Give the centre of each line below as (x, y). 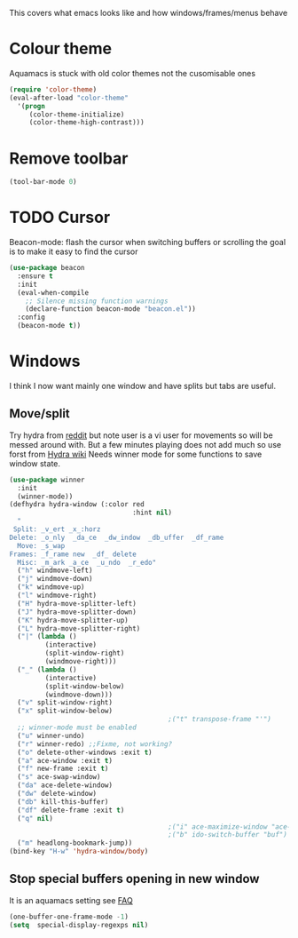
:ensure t (35, 276)
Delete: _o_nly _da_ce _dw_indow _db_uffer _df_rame (117, 537)
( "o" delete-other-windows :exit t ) (85, 752)
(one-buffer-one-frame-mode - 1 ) (69, 917)
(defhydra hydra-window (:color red (77, 505)
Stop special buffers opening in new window (134, 879)
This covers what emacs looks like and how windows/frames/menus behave (149, 13)
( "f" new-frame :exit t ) (63, 769)
